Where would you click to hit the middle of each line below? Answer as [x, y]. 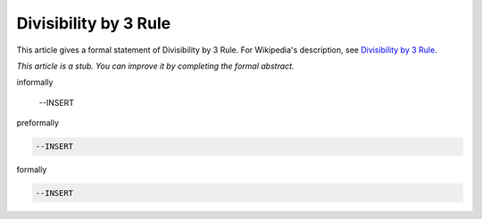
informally [35, 82]
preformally [38, 123]
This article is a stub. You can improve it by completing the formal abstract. [155, 66]
